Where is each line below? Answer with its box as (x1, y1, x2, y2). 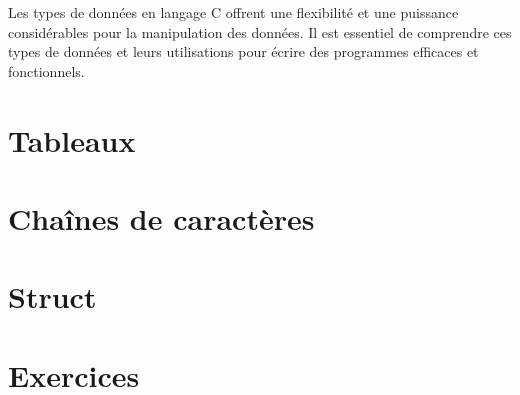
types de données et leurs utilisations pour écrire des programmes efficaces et (8, 41, 479, 62)
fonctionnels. (8, 60, 85, 81)
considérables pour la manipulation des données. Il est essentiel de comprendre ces (8, 21, 512, 42)
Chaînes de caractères (8, 197, 315, 238)
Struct (8, 276, 97, 317)
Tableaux (8, 119, 136, 160)
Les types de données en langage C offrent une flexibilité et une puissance (8, 2, 459, 22)
